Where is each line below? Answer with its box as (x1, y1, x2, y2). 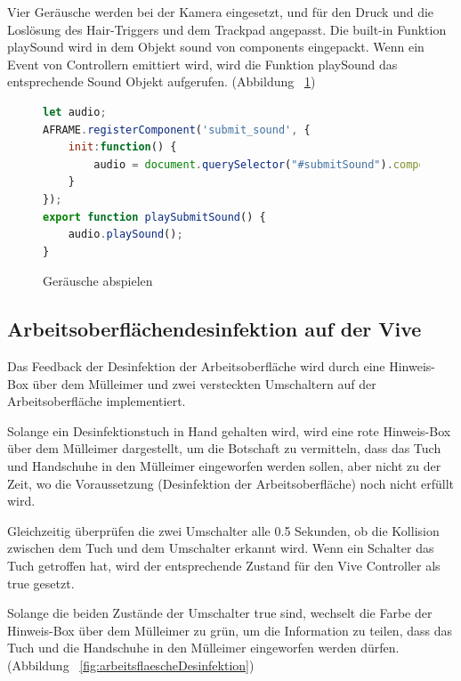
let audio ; (43, 105, 107, 118)
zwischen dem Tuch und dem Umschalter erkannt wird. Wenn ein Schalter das (7, 539, 434, 557)
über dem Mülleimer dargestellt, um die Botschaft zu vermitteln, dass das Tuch (7, 439, 441, 458)
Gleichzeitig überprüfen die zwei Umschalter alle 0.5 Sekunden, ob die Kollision (7, 521, 440, 539)
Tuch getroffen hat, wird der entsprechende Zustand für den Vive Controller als (7, 556, 441, 575)
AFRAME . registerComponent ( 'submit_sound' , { (43, 123, 311, 136)
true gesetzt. (7, 573, 75, 592)
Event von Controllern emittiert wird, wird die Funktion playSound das (7, 54, 398, 73)
